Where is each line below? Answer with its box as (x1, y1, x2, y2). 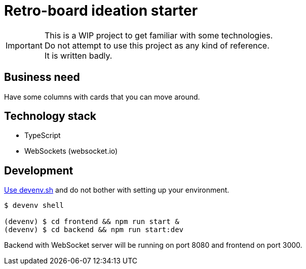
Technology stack (4, 110, 97, 123)
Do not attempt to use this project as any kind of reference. (44, 40, 270, 51)
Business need (4, 71, 80, 84)
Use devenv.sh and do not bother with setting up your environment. (4, 186, 230, 195)
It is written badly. (44, 50, 112, 61)
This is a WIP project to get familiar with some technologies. (44, 30, 273, 40)
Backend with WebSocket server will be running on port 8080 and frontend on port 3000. (4, 241, 302, 250)
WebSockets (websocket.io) (24, 147, 118, 156)
